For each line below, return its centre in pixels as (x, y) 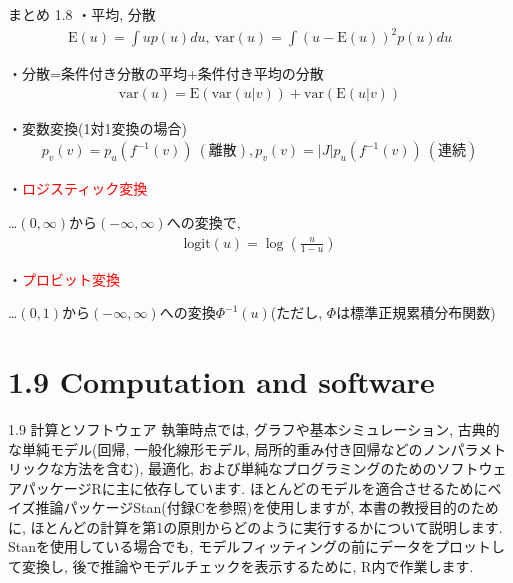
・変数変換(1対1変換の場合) (97, 127)
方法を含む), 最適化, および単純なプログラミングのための (250, 468)
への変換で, (203, 221)
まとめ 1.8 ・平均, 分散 (82, 14)
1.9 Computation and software (221, 380)
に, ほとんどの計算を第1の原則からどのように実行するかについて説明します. (255, 526)
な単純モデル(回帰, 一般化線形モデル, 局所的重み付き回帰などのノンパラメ (250, 448)
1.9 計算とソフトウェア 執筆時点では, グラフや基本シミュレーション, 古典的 (254, 428)
